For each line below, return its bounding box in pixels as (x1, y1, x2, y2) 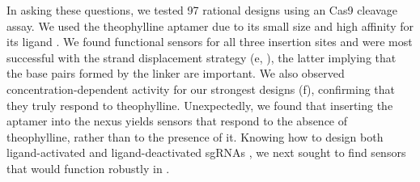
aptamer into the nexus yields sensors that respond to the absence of (6, 112, 348, 129)
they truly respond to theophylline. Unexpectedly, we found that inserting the (6, 96, 393, 113)
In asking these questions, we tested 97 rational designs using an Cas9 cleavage (6, 2, 397, 18)
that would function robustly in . (6, 159, 170, 176)
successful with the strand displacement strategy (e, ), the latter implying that (6, 49, 397, 66)
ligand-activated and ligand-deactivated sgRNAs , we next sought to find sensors (6, 144, 406, 161)
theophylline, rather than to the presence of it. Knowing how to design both (6, 128, 384, 145)
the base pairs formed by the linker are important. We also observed (6, 65, 345, 82)
